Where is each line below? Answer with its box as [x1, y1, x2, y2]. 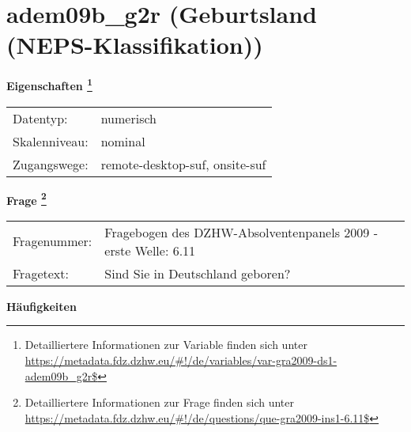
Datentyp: [13, 108, 68, 127]
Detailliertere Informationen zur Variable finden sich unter [25, 336, 307, 353]
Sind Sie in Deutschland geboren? [104, 263, 291, 282]
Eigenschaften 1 [6, 75, 92, 93]
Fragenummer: [13, 232, 92, 251]
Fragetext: [13, 263, 69, 282]
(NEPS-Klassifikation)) [6, 28, 263, 61]
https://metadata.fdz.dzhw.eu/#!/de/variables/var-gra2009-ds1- [25, 352, 337, 368]
